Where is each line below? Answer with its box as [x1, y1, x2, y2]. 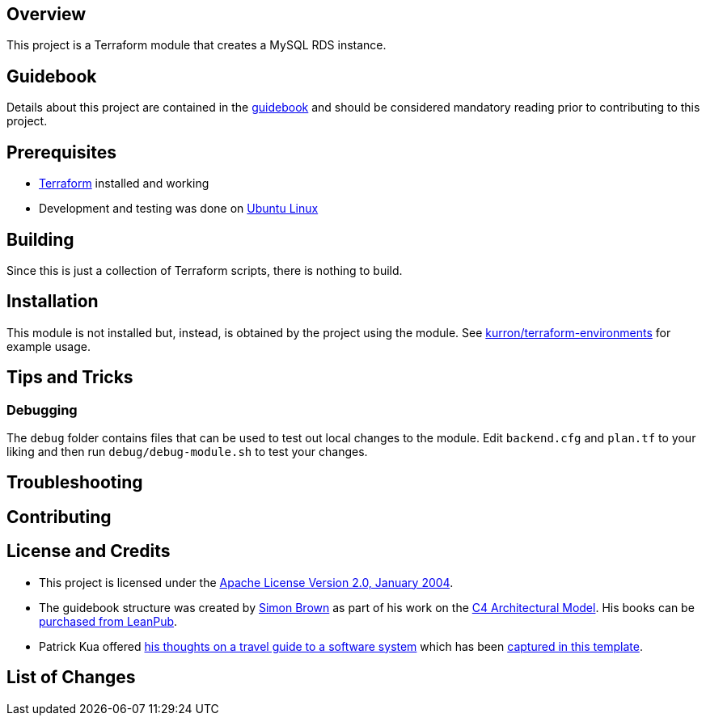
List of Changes [6, 667, 136, 688]
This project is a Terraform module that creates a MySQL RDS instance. [6, 38, 387, 53]
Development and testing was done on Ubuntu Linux [39, 201, 319, 216]
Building [6, 229, 74, 250]
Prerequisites [6, 141, 116, 163]
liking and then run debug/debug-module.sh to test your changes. [6, 445, 368, 459]
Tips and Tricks [6, 367, 133, 388]
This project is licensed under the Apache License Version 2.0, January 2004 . [39, 575, 454, 589]
